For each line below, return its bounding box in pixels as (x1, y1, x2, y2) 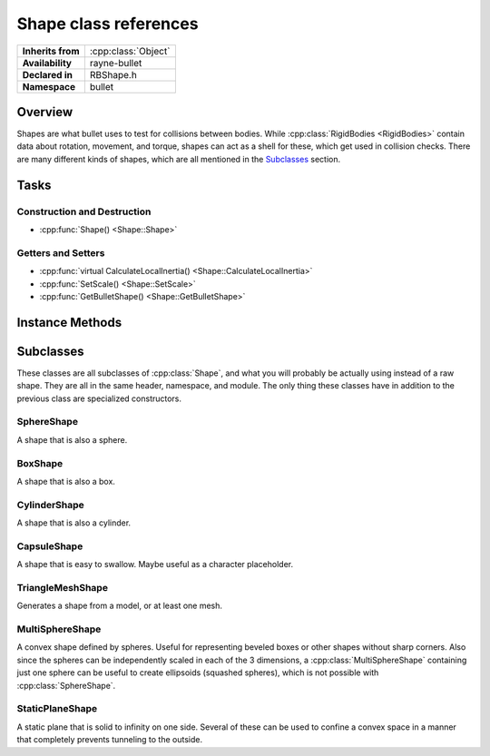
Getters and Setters (16, 246, 105, 259)
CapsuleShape (16, 540, 83, 553)
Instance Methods (16, 314, 122, 330)
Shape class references (16, 14, 199, 34)
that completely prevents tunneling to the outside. (16, 734, 203, 745)
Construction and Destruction (16, 205, 152, 218)
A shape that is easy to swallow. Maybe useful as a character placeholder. (16, 559, 294, 570)
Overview (16, 104, 73, 120)
